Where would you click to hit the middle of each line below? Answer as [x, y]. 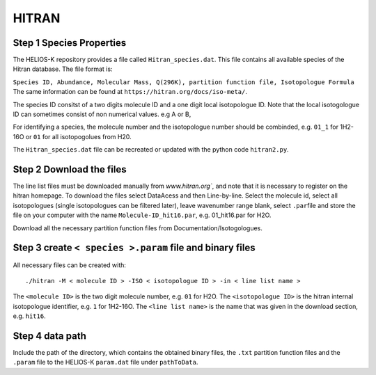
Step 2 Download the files [70, 169]
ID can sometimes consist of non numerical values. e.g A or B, [102, 114]
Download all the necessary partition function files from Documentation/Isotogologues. [138, 228]
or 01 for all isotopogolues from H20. [78, 136]
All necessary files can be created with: [70, 265]
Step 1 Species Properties [70, 43]
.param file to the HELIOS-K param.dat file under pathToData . [105, 362]
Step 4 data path [49, 336]
